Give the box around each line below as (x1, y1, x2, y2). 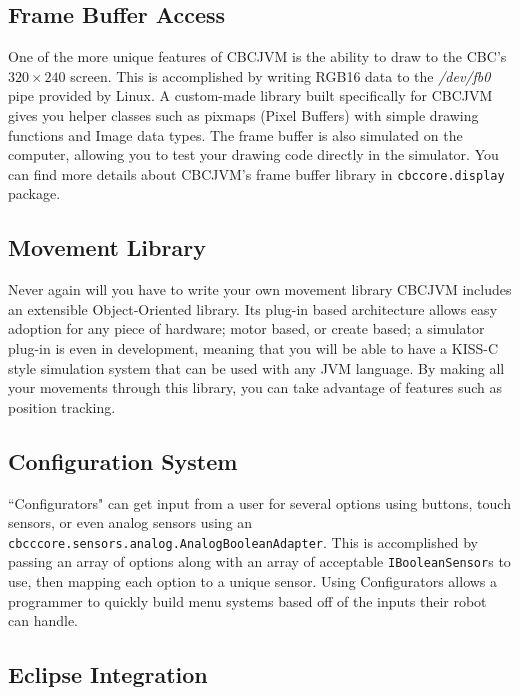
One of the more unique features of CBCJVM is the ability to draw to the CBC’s (8, 46, 507, 67)
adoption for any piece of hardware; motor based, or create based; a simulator (8, 318, 485, 339)
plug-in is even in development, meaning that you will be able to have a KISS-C (8, 338, 499, 358)
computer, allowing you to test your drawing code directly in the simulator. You (8, 144, 499, 165)
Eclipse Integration (8, 659, 208, 690)
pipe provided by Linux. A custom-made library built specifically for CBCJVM (8, 85, 493, 106)
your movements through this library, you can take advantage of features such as (8, 377, 503, 398)
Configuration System (8, 445, 238, 476)
